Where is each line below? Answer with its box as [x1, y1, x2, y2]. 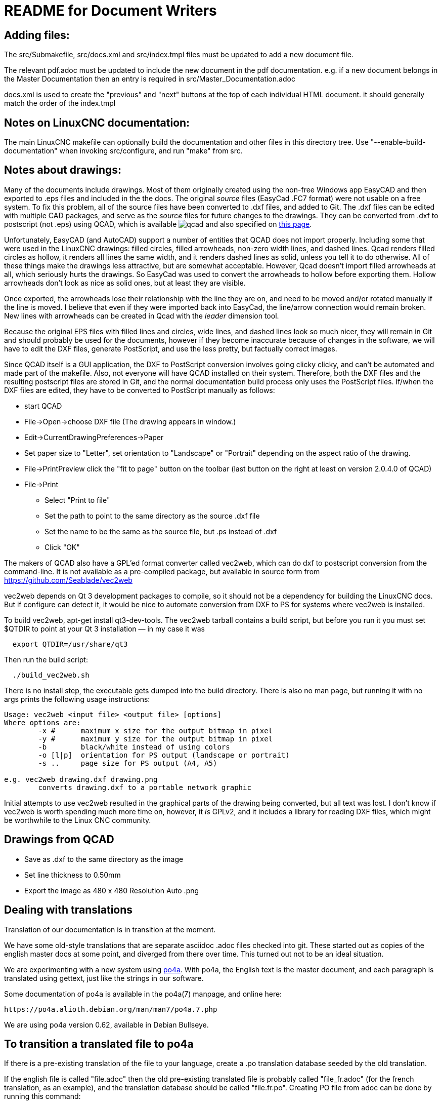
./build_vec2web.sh [12, 671, 90, 679]
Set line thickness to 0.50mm [24, 870, 121, 879]
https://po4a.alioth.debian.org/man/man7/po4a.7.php [4, 1005, 217, 1013]
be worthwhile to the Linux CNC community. [4, 815, 151, 824]
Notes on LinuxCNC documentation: [4, 116, 190, 129]
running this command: [4, 1092, 81, 1101]
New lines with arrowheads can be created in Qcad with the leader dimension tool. [4, 311, 279, 320]
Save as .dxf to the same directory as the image [24, 854, 184, 863]
